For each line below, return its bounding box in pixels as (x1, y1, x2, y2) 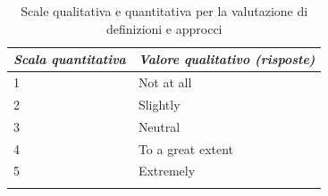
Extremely (138, 161, 196, 180)
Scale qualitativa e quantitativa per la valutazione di (21, 2, 308, 20)
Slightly (138, 94, 181, 113)
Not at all (138, 73, 192, 92)
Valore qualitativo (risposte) (138, 50, 315, 69)
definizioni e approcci (105, 19, 223, 37)
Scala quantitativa (13, 50, 126, 69)
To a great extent (138, 139, 234, 158)
